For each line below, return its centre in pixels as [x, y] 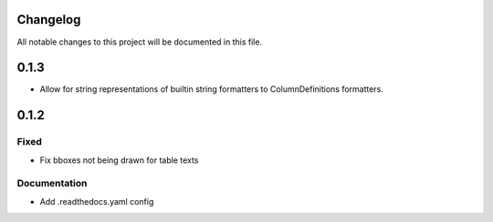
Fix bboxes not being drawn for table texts [119, 160]
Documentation [52, 184]
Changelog [49, 20]
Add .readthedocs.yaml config [97, 201]
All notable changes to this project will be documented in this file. [140, 42]
